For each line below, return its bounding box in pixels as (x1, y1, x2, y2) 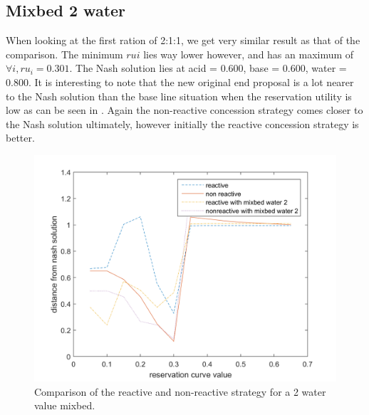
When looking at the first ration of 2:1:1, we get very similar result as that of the (6, 33, 360, 48)
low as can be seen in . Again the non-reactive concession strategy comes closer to (6, 103, 363, 117)
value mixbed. (34, 398, 95, 413)
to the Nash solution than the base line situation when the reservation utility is (6, 88, 352, 103)
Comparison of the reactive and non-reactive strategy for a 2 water (34, 384, 326, 399)
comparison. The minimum (6, 46, 123, 61)
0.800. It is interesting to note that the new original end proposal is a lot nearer (6, 74, 354, 89)
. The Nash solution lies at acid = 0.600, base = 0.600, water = (69, 61, 347, 75)
